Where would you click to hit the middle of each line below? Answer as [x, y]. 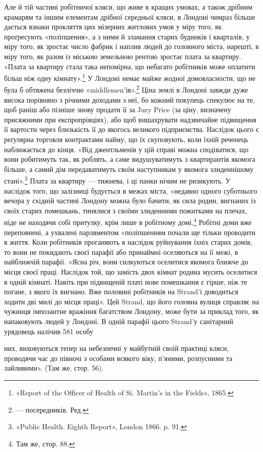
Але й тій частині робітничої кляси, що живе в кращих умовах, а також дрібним [128, 7]
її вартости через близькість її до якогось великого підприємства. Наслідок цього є [131, 129]
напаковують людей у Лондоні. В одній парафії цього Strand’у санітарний [119, 321]
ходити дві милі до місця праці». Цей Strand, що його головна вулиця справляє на [131, 301]
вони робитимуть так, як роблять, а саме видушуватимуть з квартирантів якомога [130, 159]
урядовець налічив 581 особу [49, 331]
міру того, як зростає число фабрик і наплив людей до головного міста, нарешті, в [131, 46]
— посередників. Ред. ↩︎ [52, 409]
